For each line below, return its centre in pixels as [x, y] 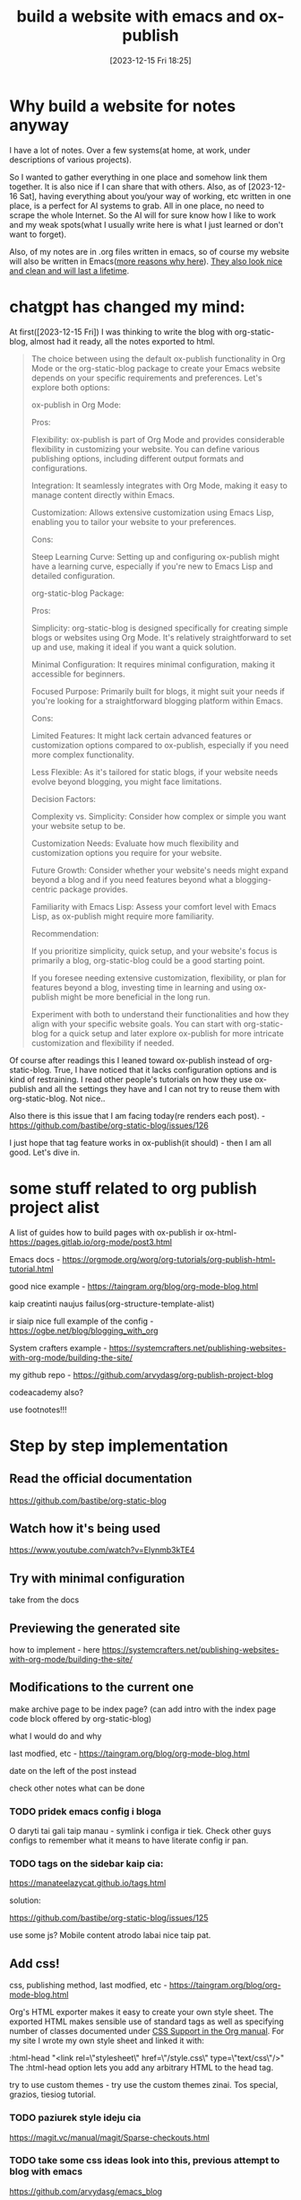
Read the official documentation [101, 1479]
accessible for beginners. [78, 674]
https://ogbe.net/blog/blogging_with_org [84, 1331]
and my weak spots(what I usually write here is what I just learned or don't [146, 224]
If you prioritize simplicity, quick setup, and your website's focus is [154, 951]
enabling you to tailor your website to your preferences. [133, 521]
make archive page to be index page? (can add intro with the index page [142, 1709]
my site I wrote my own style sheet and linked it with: [107, 2041]
